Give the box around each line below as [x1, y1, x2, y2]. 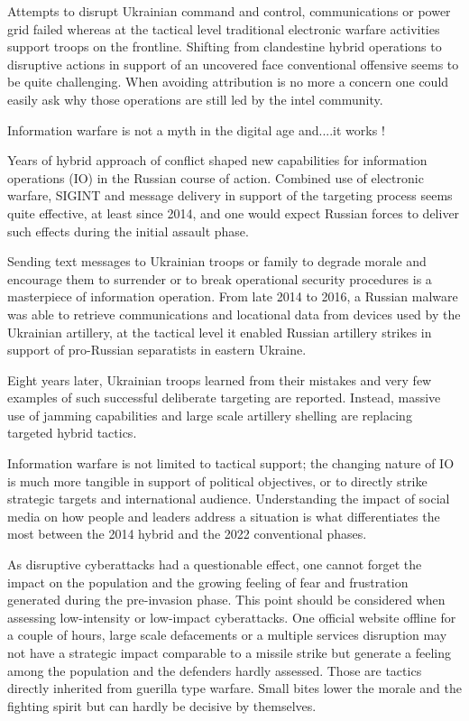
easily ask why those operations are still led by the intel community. [7, 89, 383, 108]
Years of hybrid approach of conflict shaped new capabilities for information [7, 151, 428, 170]
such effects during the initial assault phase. [7, 221, 249, 240]
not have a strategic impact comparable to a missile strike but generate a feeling [7, 643, 451, 661]
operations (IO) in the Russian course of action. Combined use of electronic [7, 168, 424, 187]
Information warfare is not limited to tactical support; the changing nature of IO [7, 454, 455, 473]
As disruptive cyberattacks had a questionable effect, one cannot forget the [7, 555, 422, 574]
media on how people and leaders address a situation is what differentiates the [7, 506, 440, 525]
